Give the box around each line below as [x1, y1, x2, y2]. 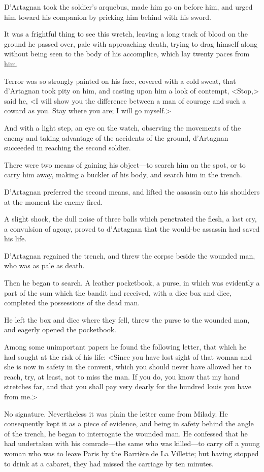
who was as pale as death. [4, 260, 85, 271]
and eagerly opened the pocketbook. [4, 324, 116, 335]
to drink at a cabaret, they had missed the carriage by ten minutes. [4, 458, 214, 468]
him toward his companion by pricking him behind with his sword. [4, 11, 211, 22]
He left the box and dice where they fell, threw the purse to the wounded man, [4, 314, 250, 325]
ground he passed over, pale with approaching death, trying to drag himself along [4, 38, 258, 49]
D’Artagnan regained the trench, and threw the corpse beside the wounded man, [4, 250, 255, 261]
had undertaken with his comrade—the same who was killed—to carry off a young [4, 438, 260, 449]
